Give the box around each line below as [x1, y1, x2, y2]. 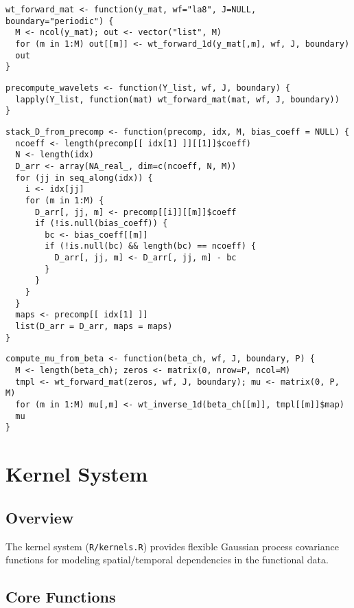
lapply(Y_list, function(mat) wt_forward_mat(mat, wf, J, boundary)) [15, 94, 340, 104]
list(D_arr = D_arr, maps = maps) [15, 322, 173, 332]
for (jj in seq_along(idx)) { [15, 172, 153, 183]
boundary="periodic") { [5, 16, 114, 26]
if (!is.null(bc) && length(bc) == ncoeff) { [45, 241, 257, 251]
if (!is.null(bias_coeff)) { [34, 218, 168, 229]
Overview [5, 506, 74, 528]
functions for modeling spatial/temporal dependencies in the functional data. [5, 552, 329, 567]
